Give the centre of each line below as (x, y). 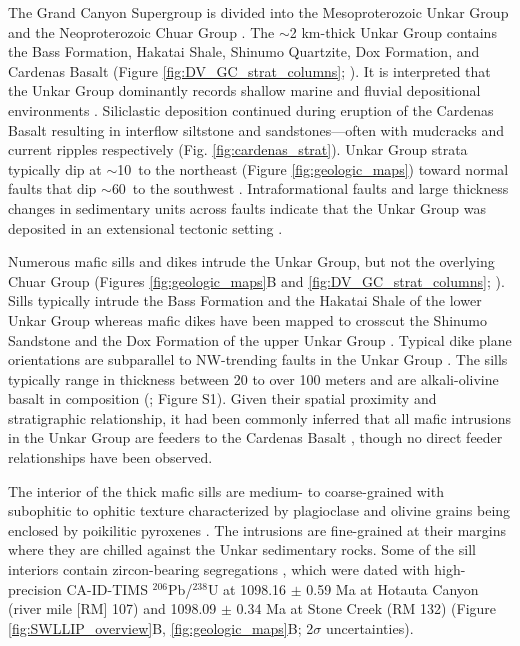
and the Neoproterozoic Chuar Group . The (141, 31)
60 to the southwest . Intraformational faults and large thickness (310, 188)
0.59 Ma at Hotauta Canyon (392, 588)
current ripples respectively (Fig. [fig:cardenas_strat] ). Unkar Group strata (238, 149)
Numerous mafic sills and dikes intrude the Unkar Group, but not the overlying (251, 261)
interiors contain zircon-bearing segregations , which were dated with (219, 569)
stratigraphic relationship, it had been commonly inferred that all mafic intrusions (260, 417)
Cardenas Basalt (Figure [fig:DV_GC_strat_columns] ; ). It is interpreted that (249, 70)
